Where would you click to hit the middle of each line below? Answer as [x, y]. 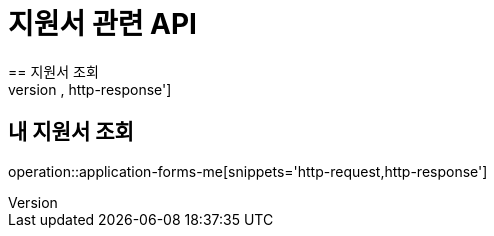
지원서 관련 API [102, 24]
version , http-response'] [90, 89]
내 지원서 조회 [71, 132]
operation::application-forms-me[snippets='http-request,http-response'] [248, 171]
